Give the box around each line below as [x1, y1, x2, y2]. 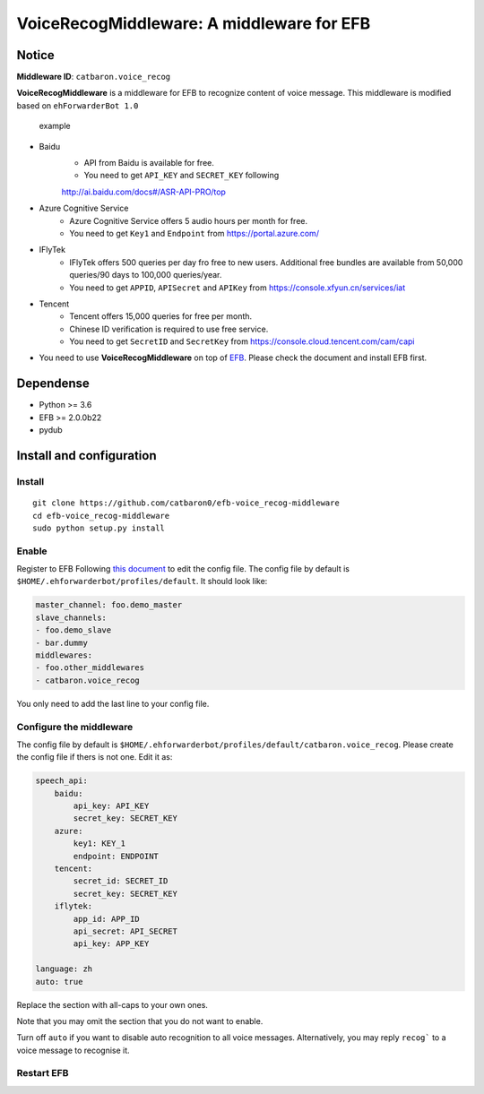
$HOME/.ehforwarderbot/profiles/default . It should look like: [16, 576, 268, 587]
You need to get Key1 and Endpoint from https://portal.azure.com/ [69, 228, 320, 238]
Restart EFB [16, 1067, 69, 1080]
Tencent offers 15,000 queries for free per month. [69, 311, 253, 322]
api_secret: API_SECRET [73, 926, 178, 936]
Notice [16, 47, 56, 63]
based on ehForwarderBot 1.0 [16, 99, 139, 111]
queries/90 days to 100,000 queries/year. [69, 270, 222, 280]
